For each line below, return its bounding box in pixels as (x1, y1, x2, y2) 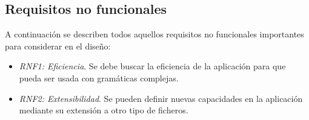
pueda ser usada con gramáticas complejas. (19, 71, 179, 84)
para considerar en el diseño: (5, 39, 111, 52)
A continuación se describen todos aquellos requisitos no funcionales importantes (5, 28, 304, 40)
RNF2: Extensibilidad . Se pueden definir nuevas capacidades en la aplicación (19, 92, 303, 104)
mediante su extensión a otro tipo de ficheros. (19, 104, 188, 116)
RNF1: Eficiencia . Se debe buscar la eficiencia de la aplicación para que (19, 60, 286, 72)
